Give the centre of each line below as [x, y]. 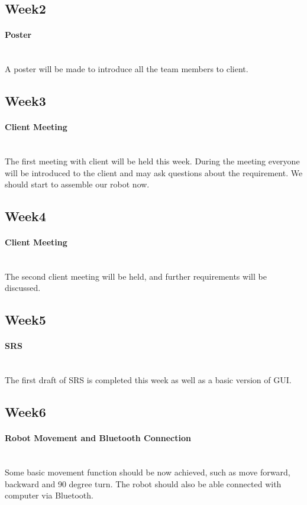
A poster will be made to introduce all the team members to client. [127, 69]
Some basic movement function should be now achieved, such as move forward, [148, 472]
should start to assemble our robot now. [77, 184]
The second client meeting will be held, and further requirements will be [136, 276]
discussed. [23, 288]
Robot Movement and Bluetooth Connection [98, 438]
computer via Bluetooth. [49, 495]
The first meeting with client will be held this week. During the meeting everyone [152, 161]
